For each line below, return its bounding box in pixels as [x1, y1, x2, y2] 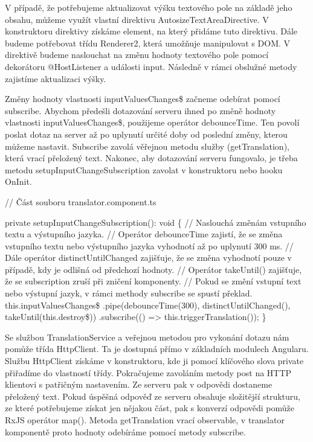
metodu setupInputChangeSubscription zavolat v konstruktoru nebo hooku [5, 163, 283, 176]
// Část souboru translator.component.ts [5, 195, 156, 208]
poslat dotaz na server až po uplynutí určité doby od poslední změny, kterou [5, 127, 288, 140]
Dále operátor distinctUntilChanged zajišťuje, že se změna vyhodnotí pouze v [5, 251, 292, 264]
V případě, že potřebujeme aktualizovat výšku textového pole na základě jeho [5, 1, 292, 13]
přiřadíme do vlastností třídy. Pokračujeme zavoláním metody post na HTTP [5, 366, 292, 379]
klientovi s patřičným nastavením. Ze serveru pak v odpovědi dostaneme [5, 378, 273, 391]
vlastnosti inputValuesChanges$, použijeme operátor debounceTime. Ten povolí [5, 116, 300, 129]
